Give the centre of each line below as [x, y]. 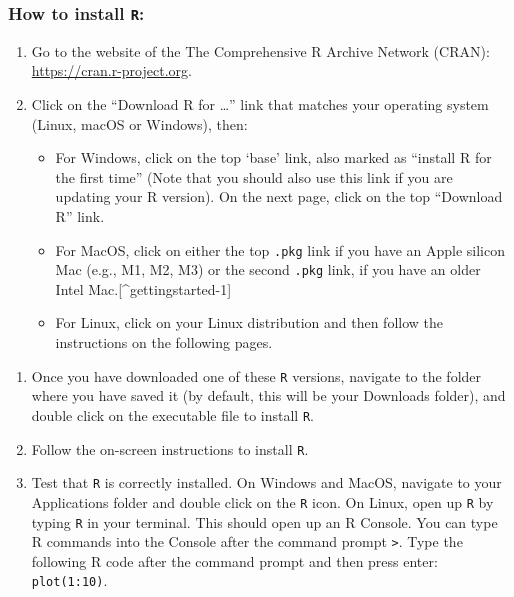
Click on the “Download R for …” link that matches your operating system [260, 103]
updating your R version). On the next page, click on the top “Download [279, 196]
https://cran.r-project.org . [111, 70]
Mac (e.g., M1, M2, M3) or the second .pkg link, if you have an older [268, 269]
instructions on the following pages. [164, 342]
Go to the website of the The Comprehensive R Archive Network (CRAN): [260, 50]
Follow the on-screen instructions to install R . [170, 448]
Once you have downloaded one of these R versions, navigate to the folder [256, 375]
